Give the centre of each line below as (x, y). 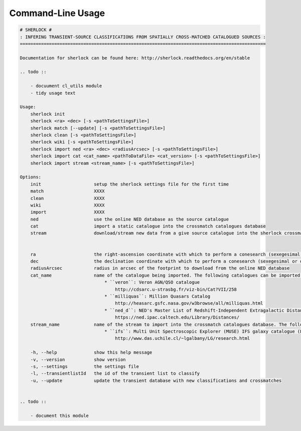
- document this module (59, 415)
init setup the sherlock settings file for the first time (130, 184)
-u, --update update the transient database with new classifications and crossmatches (156, 380)
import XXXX (67, 212)
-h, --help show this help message (91, 353)
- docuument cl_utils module (66, 86)
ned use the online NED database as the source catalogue (130, 219)
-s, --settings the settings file (85, 366)
